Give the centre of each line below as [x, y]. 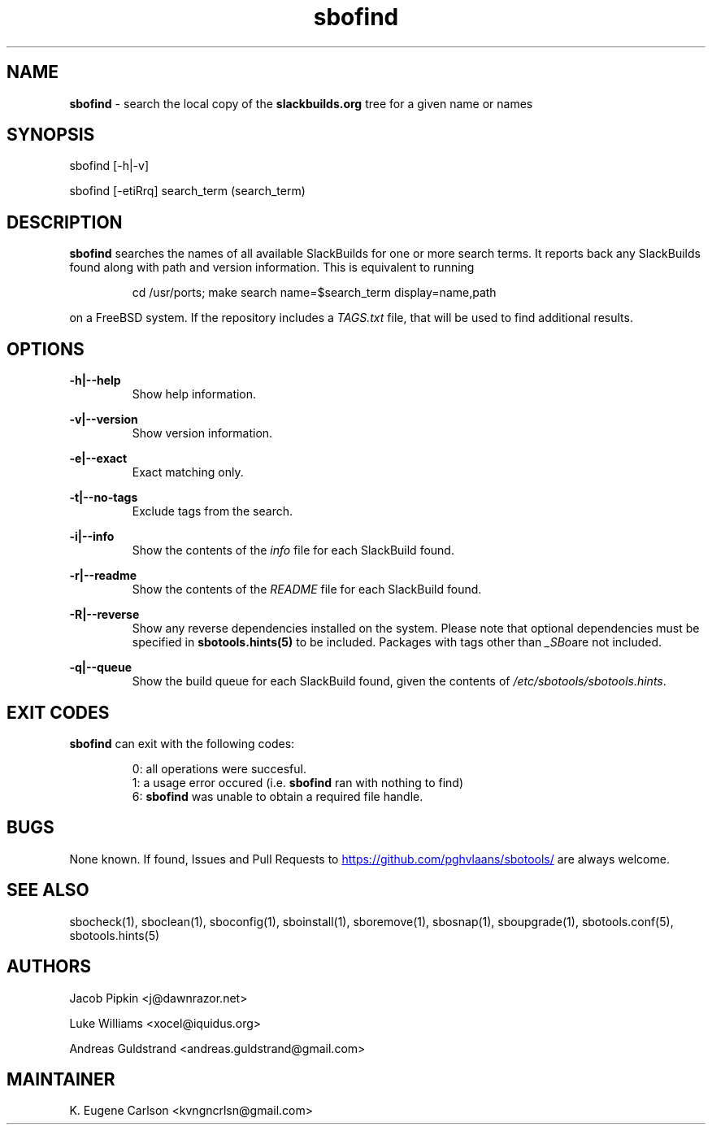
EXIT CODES [58, 712]
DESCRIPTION [65, 222]
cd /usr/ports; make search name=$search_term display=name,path [314, 293]
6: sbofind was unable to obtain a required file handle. [278, 796]
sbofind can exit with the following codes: [182, 743]
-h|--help [95, 381]
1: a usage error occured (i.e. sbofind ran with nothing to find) [298, 782]
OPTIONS [46, 349]
